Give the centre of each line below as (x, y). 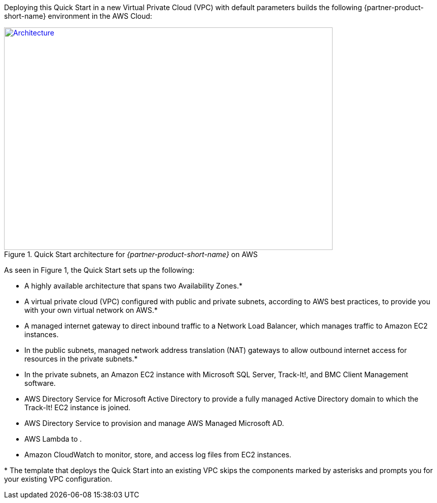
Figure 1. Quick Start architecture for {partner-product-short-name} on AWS (131, 254)
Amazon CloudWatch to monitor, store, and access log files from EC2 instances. (158, 455)
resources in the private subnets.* (81, 359)
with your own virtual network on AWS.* (91, 310)
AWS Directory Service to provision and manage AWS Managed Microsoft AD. (154, 423)
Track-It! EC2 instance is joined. (78, 407)
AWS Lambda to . (53, 439)
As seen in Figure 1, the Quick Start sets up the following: (99, 270)
